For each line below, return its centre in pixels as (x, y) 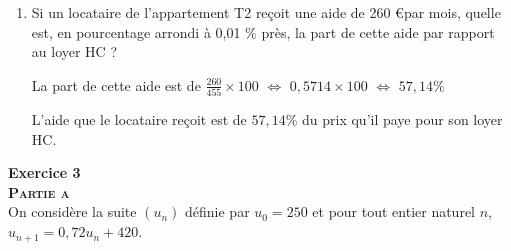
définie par (217, 211)
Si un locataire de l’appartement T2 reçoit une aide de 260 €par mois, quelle (266, 12)
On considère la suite (72, 211)
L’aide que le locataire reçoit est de (139, 119)
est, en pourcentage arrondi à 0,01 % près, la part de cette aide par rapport (263, 31)
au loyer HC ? (74, 51)
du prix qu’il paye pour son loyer (402, 119)
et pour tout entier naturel (393, 211)
